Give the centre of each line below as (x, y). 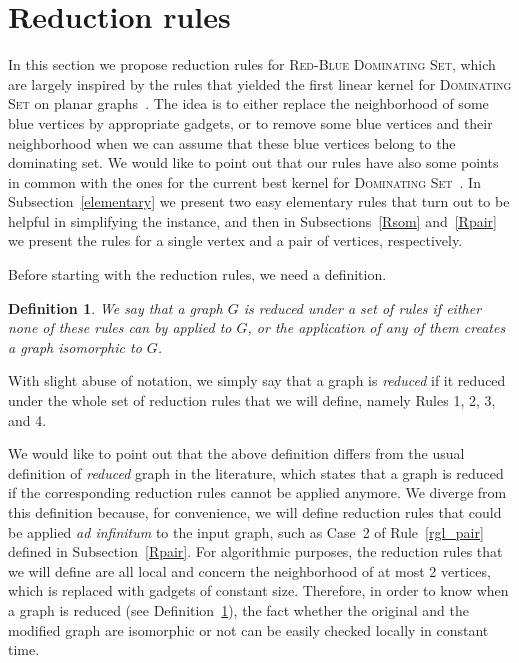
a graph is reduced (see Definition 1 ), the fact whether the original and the (238, 609)
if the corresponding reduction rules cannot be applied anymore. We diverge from (257, 492)
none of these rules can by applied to (120, 327)
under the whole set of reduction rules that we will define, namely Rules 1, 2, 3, (252, 400)
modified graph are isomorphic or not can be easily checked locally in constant (248, 629)
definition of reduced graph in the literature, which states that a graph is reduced (256, 472)
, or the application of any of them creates (376, 327)
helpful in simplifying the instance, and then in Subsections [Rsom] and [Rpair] (252, 220)
